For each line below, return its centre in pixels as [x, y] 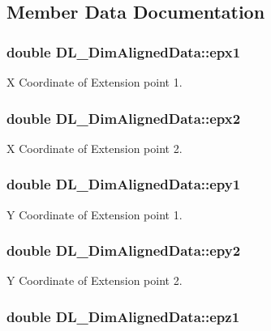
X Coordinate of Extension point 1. [95, 82]
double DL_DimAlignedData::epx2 [124, 118]
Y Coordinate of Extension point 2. [95, 280]
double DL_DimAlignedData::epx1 [124, 51]
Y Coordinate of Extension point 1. [95, 214]
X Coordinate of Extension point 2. [95, 148]
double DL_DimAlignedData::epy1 [124, 184]
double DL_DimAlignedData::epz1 [123, 316]
